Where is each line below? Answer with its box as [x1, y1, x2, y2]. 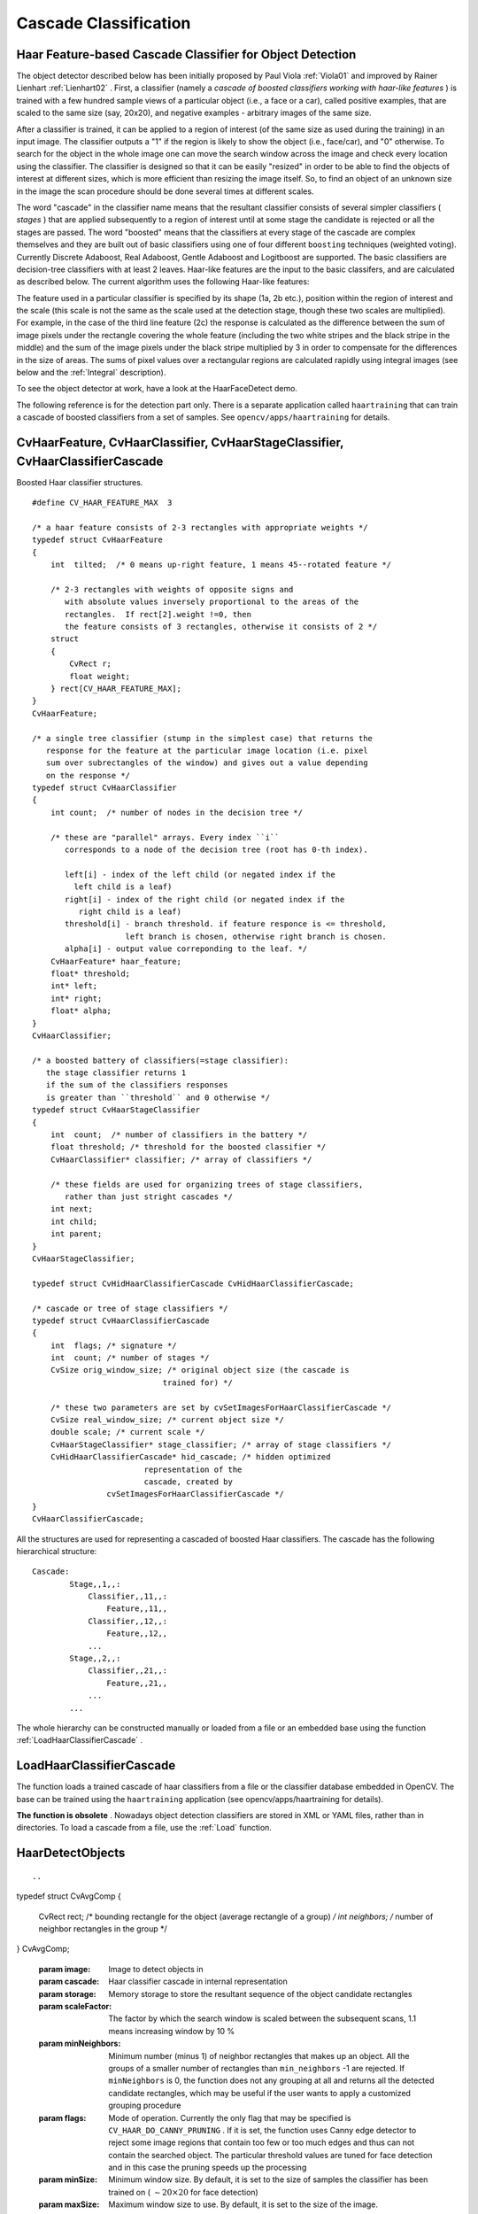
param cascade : [38, 1976, 100, 1987]
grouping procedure [108, 2100, 181, 2111]
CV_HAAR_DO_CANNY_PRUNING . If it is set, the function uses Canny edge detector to [108, 2125, 417, 2135]
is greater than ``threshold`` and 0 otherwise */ [45, 1092, 270, 1103]
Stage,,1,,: [69, 1579, 121, 1589]
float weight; [69, 671, 131, 681]
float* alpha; [50, 1006, 112, 1016]
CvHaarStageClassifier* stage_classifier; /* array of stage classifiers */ [50, 1439, 392, 1450]
